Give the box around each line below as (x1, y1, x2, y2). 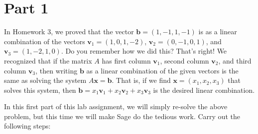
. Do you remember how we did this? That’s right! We (61, 46, 227, 56)
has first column (102, 55, 151, 66)
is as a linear (198, 26, 237, 37)
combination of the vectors (4, 36, 85, 46)
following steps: (4, 121, 51, 131)
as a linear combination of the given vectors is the (86, 65, 239, 75)
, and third (218, 55, 252, 66)
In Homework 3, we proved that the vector (4, 26, 134, 37)
